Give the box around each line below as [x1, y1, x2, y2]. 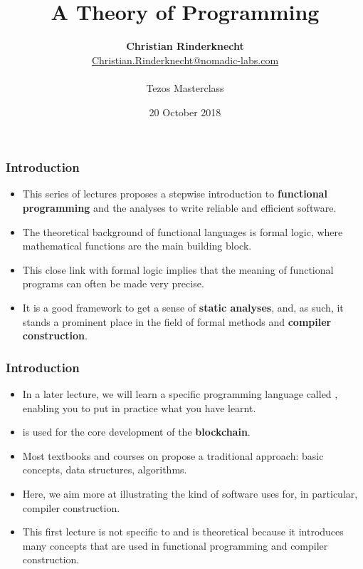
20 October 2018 [149, 104, 221, 119]
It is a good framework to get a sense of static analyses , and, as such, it [22, 299, 344, 314]
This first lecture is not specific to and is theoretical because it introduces [22, 524, 344, 539]
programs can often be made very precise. [22, 276, 204, 291]
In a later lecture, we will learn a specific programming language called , [22, 386, 338, 401]
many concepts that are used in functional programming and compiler [22, 538, 328, 553]
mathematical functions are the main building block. [22, 238, 252, 253]
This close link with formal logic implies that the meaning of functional [22, 262, 334, 277]
